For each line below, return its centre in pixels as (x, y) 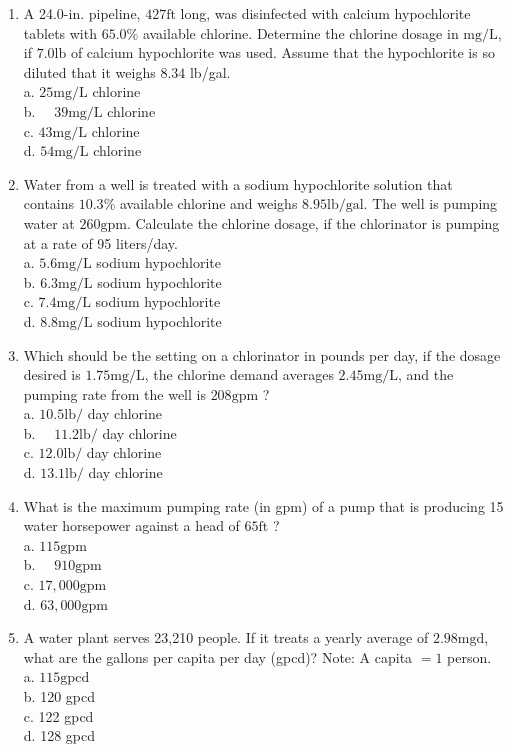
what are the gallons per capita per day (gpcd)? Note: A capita (218, 656)
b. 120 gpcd (59, 696)
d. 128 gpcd (59, 735)
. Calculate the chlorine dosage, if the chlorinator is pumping (313, 222)
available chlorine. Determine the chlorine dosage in (300, 32)
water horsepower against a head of (131, 525)
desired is (52, 374)
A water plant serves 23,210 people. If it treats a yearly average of (226, 637)
